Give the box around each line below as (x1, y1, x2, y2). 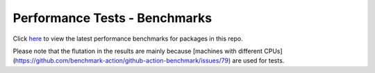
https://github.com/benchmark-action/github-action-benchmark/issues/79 (15, 56, 229, 65)
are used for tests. (232, 56, 285, 65)
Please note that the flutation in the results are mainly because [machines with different (12, 47, 263, 55)
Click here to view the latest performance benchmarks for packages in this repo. (12, 34, 243, 43)
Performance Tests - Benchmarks (12, 10, 212, 25)
